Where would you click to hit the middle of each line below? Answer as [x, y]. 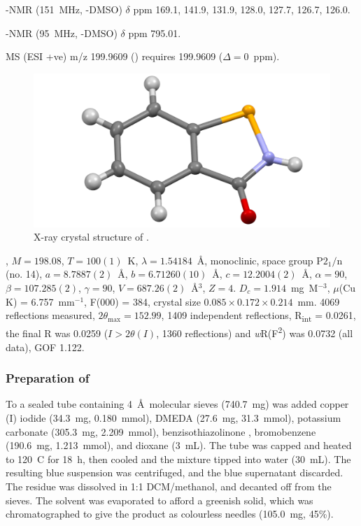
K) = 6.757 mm [40, 301]
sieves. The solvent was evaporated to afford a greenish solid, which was [160, 500]
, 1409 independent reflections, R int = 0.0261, [259, 316]
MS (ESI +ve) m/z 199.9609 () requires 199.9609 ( [114, 56]
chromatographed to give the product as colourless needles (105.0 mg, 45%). [170, 514]
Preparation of [48, 378]
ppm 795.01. [155, 33]
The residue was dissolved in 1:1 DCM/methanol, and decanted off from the [169, 486]
